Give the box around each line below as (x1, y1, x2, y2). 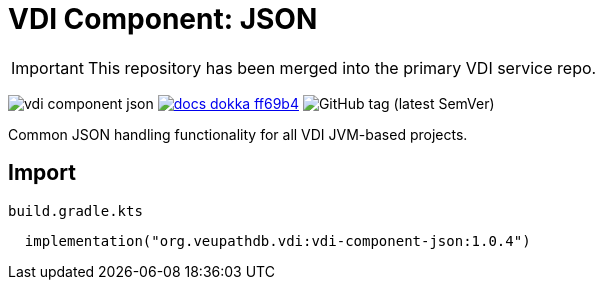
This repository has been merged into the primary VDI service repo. (87, 57, 597, 78)
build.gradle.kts (8, 202, 143, 219)
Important (11, 57, 84, 78)
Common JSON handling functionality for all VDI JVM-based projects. (8, 125, 468, 143)
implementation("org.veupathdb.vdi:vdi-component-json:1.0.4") (24, 232, 531, 249)
